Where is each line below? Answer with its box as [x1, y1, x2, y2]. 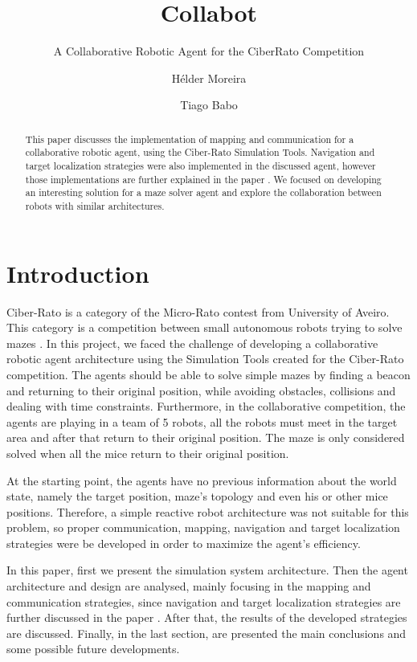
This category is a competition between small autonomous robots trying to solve [6, 319, 403, 336]
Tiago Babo [180, 96, 238, 113]
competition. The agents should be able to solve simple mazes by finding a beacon [6, 366, 411, 382]
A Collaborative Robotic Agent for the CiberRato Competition [53, 43, 365, 59]
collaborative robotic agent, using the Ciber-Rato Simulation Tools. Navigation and [25, 145, 375, 159]
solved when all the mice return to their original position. [6, 444, 289, 461]
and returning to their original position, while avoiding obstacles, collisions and [6, 382, 396, 398]
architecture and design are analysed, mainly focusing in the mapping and [6, 578, 371, 595]
